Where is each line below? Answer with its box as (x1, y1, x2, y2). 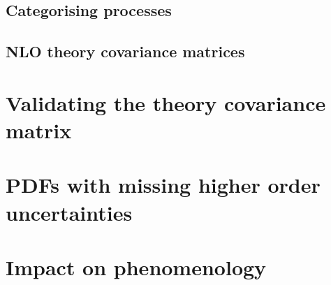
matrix (6, 115, 72, 144)
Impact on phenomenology (6, 252, 267, 281)
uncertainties (6, 198, 133, 226)
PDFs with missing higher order (6, 170, 321, 199)
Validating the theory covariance (6, 88, 326, 117)
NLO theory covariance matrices (6, 41, 245, 62)
